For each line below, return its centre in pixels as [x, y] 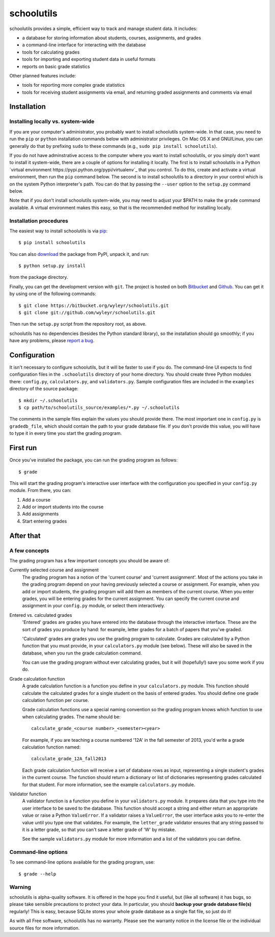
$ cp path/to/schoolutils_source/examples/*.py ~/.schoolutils [99, 408]
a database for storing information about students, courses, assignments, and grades [112, 38]
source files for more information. [45, 928]
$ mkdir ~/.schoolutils [48, 400]
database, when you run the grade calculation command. [82, 653]
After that [25, 536]
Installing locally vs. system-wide [52, 121]
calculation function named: [51, 747]
